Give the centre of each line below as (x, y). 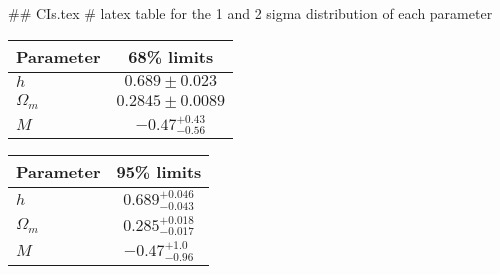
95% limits (159, 172)
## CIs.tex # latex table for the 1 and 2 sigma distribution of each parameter (250, 13)
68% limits (171, 56)
